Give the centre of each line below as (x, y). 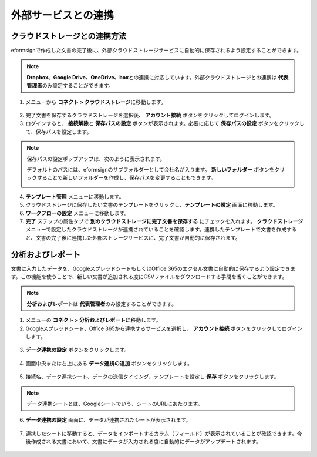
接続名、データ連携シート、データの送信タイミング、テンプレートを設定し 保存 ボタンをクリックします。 (152, 377)
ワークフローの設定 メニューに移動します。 (77, 213)
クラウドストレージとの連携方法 (69, 36)
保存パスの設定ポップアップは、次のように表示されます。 (96, 159)
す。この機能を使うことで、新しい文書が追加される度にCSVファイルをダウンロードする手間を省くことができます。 (149, 277)
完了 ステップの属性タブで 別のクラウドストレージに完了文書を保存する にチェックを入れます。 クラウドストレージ (164, 221)
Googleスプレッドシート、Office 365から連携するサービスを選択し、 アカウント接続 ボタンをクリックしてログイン (164, 328)
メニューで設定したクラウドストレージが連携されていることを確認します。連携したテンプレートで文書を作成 (156, 230)
